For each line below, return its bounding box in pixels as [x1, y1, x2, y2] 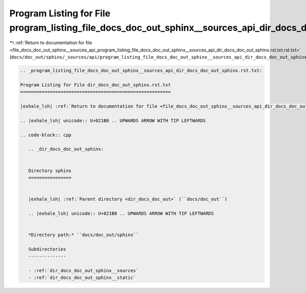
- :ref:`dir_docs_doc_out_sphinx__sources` [28, 268, 139, 274]
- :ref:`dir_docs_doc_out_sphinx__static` [28, 275, 136, 281]
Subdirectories [28, 246, 66, 252]
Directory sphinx [28, 167, 71, 174]
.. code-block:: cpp [20, 132, 71, 138]
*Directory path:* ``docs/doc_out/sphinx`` [28, 232, 139, 238]
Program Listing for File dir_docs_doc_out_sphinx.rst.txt [20, 82, 171, 88]
